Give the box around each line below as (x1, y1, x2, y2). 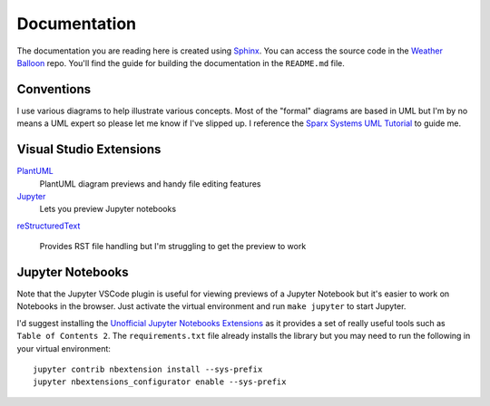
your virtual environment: (16, 343, 111, 353)
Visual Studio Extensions (16, 141, 162, 158)
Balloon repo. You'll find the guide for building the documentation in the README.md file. (16, 57, 345, 68)
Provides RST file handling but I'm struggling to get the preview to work (39, 241, 307, 252)
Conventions (16, 82, 92, 97)
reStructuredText (16, 220, 81, 231)
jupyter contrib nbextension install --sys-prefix (33, 363, 263, 374)
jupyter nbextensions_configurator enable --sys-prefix (33, 377, 287, 387)
